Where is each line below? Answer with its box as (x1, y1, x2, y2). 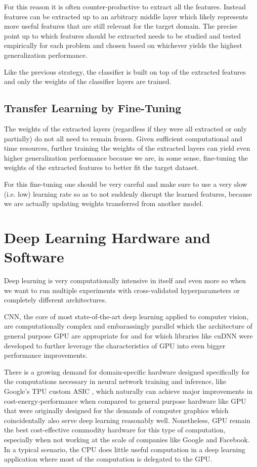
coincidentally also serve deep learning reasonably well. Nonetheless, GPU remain (4, 415, 251, 425)
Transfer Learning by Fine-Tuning (4, 100, 181, 116)
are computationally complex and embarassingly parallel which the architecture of (4, 321, 253, 331)
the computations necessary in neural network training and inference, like (4, 376, 226, 386)
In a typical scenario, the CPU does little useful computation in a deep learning (4, 444, 246, 454)
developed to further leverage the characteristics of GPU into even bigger (4, 340, 225, 350)
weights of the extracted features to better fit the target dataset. (4, 162, 199, 172)
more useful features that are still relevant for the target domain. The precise (4, 21, 238, 31)
